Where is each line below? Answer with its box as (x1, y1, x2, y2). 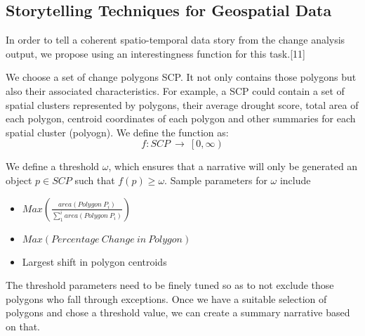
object (6, 172, 32, 187)
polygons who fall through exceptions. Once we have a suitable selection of (6, 291, 327, 306)
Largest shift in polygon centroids (22, 254, 167, 269)
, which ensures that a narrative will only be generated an (108, 159, 358, 174)
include (279, 172, 311, 187)
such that (74, 172, 115, 187)
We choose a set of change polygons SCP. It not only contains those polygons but (6, 70, 357, 84)
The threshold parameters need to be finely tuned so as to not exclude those (6, 278, 334, 292)
